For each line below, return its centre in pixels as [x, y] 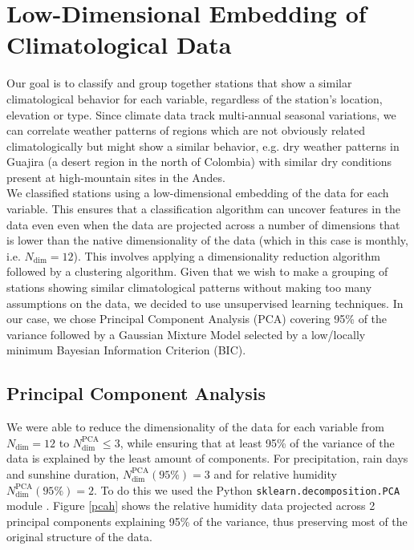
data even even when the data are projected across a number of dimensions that [203, 224]
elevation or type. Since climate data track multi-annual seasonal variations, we [201, 114]
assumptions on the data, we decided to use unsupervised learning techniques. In [205, 303]
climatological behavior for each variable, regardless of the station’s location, [195, 98]
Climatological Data [119, 44]
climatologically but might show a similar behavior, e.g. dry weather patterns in [203, 146]
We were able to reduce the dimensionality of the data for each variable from [195, 427]
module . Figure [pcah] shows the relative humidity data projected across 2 [191, 506]
